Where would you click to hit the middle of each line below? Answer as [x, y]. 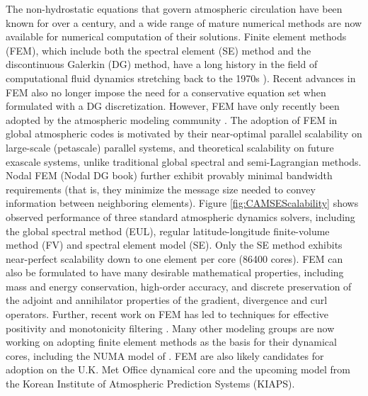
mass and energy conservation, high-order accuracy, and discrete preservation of [179, 286]
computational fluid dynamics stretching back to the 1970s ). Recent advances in [181, 78]
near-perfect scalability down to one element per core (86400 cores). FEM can [174, 258]
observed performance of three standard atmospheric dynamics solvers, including [180, 216]
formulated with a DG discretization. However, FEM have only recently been [173, 106]
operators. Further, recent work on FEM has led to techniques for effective [167, 314]
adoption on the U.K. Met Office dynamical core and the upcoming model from [178, 369]
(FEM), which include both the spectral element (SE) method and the [159, 50]
